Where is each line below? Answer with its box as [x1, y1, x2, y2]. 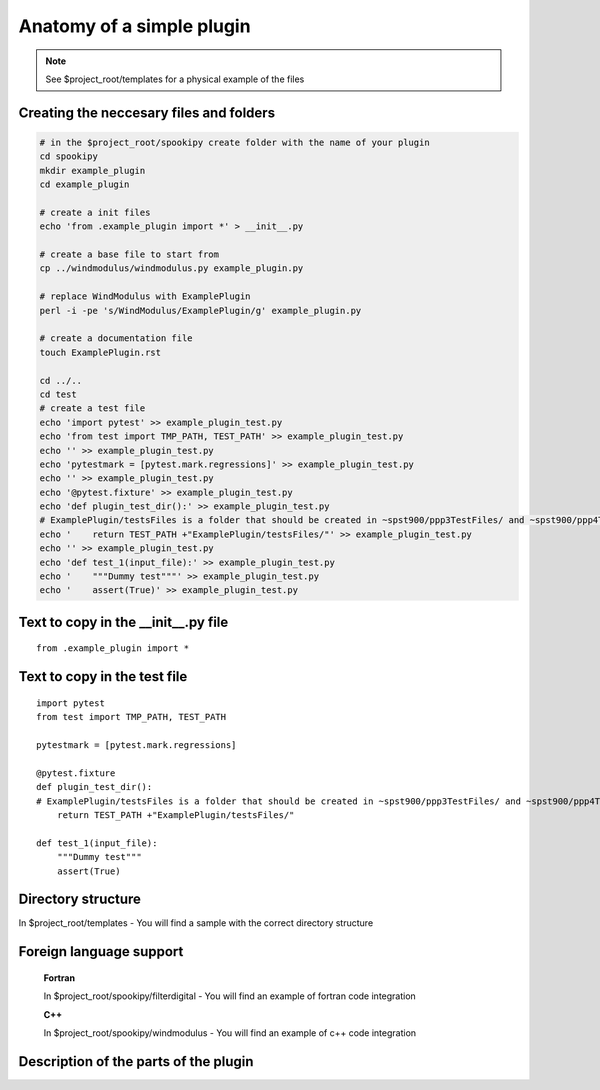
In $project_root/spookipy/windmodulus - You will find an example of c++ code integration [43, 1027, 417, 1039]
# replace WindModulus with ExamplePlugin [39, 291, 251, 302]
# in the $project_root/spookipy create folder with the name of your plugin [39, 136, 430, 148]
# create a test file [39, 403, 146, 414]
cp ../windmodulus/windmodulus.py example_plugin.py [39, 263, 304, 274]
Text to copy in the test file [18, 668, 188, 685]
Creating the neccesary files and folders [18, 104, 275, 121]
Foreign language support [18, 943, 184, 960]
